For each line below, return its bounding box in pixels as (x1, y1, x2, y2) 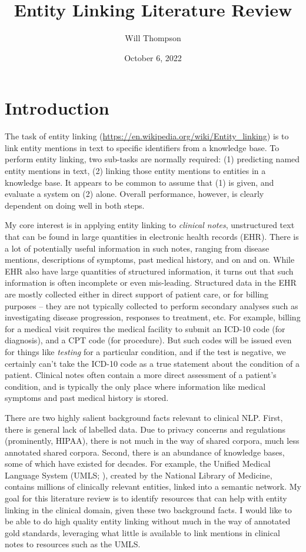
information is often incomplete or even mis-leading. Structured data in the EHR (5, 276, 297, 289)
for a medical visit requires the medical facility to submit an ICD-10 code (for (5, 322, 285, 334)
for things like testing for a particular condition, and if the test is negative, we (5, 345, 286, 357)
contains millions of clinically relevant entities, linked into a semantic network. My (5, 480, 301, 493)
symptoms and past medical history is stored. (5, 392, 169, 404)
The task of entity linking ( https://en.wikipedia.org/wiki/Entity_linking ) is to (5, 130, 289, 142)
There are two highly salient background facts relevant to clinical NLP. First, (5, 411, 283, 423)
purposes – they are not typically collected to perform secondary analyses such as (5, 299, 298, 312)
